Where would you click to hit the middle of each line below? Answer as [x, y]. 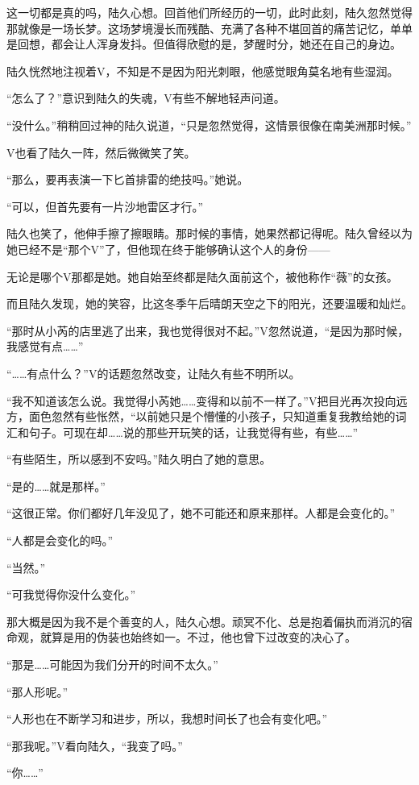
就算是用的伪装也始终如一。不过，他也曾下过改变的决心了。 [198, 637]
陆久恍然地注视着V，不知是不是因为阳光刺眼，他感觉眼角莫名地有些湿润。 [203, 71]
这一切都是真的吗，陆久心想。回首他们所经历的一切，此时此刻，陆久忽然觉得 [209, 12]
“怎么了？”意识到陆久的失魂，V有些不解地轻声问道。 [146, 98]
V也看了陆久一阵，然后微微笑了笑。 [101, 152]
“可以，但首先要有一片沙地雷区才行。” [105, 206]
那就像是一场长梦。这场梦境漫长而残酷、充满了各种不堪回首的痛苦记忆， [198, 28]
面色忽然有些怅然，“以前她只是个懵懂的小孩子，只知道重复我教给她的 [212, 416]
